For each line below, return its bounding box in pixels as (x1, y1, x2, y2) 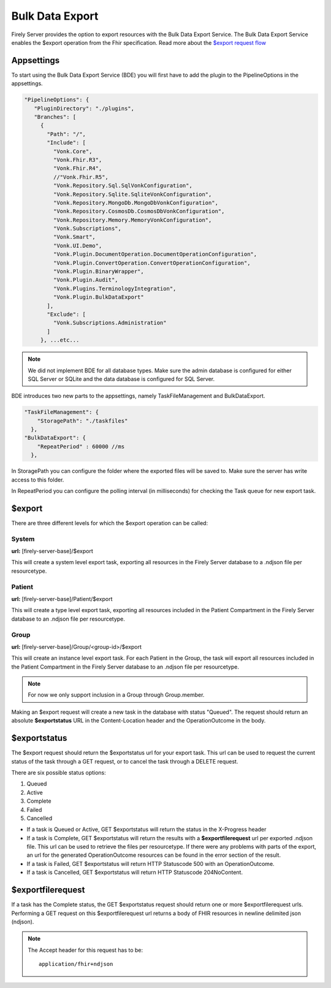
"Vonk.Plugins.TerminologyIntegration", (53, 285, 177, 292)
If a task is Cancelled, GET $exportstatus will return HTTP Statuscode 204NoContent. (26, 868, 243, 876)
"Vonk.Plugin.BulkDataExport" (53, 294, 144, 301)
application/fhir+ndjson (39, 960, 113, 968)
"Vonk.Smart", (53, 234, 96, 240)
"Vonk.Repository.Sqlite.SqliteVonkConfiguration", (53, 191, 212, 197)
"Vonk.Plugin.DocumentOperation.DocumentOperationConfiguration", (53, 251, 257, 258)
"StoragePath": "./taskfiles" (37, 417, 128, 424)
